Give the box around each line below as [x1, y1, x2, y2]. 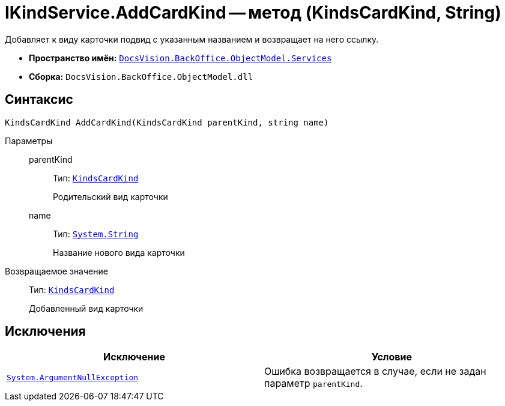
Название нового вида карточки [53, 247, 185, 258]
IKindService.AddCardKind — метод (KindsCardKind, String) [5, 2, 501, 23]
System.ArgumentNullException [7, 372, 139, 382]
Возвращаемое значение [5, 265, 108, 276]
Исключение [103, 351, 165, 363]
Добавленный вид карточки [29, 303, 144, 314]
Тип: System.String [53, 228, 139, 239]
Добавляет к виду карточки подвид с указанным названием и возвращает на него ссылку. [5, 34, 379, 44]
